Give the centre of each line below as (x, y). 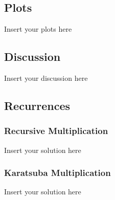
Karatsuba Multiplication (57, 173)
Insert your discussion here (46, 78)
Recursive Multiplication (56, 131)
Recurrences (37, 105)
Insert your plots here (38, 29)
